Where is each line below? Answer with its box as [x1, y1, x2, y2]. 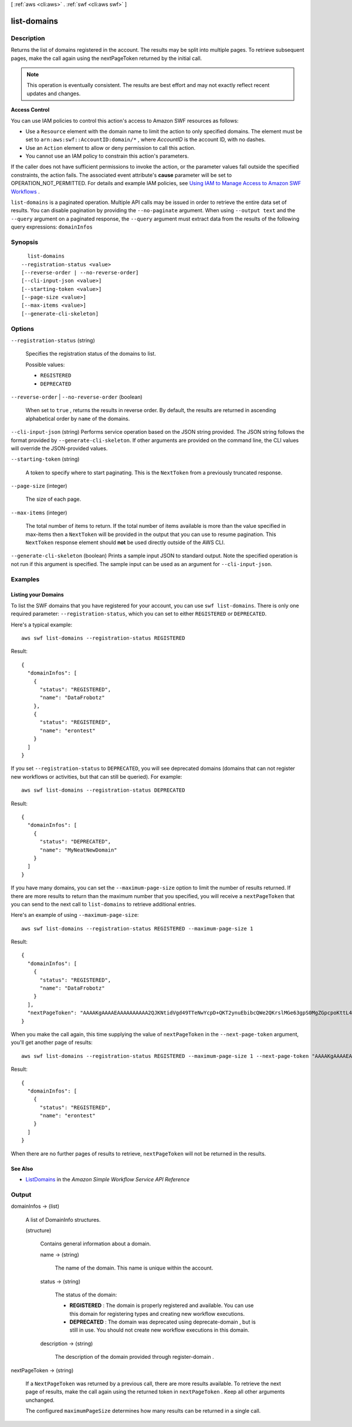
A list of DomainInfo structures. [25, 1216, 101, 1223]
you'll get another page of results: [11, 1039, 93, 1046]
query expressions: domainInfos [11, 223, 93, 230]
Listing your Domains [11, 591, 64, 598]
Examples [11, 575, 40, 583]
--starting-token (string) [11, 455, 80, 463]
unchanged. [25, 1396, 55, 1403]
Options [11, 324, 35, 333]
